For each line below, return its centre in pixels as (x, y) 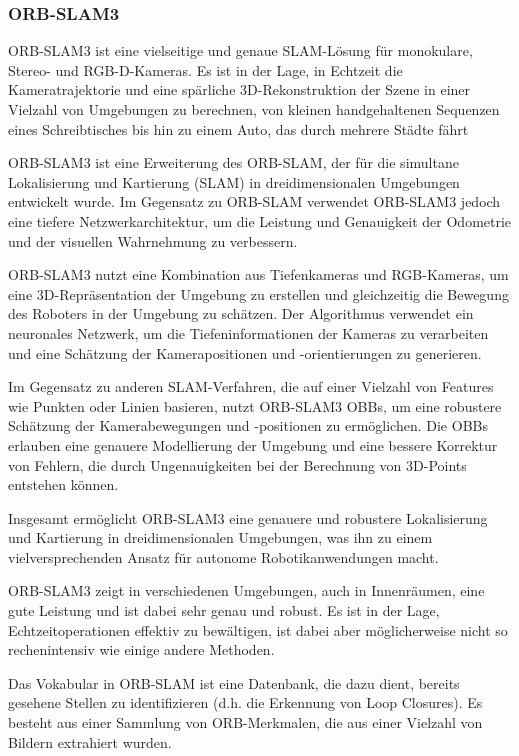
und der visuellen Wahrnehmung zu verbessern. (153, 240)
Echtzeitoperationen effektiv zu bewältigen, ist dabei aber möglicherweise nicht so (258, 629)
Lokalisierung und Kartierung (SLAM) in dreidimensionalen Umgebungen (234, 181)
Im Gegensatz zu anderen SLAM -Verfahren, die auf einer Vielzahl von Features (251, 386)
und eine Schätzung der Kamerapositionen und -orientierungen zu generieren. (245, 352)
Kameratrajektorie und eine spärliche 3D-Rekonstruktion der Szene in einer (239, 89)
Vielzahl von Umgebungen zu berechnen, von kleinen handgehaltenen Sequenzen (254, 109)
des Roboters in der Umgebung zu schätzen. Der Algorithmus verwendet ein (241, 313)
